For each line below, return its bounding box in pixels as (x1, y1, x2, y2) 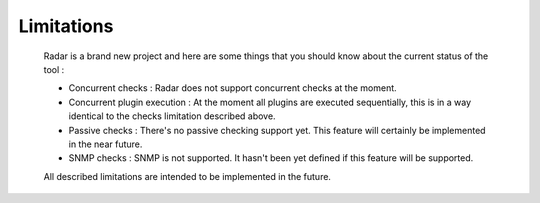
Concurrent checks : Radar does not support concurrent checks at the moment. (68, 82, 397, 94)
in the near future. (68, 138, 143, 150)
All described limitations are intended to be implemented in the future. (43, 170, 332, 182)
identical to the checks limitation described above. (68, 110, 276, 122)
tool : (43, 63, 65, 75)
